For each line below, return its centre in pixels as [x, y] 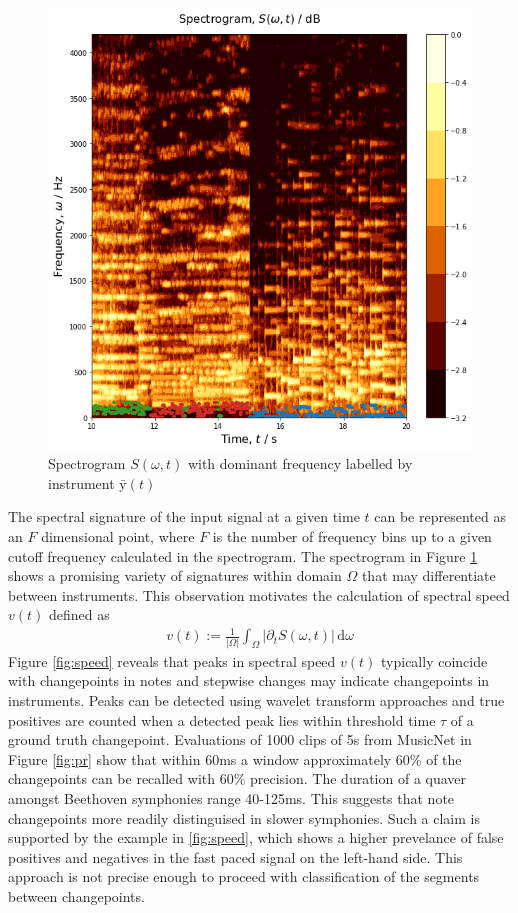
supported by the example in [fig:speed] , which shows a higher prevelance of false [256, 837]
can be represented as [440, 516]
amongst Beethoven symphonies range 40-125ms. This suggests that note [231, 797]
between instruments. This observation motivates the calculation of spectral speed [259, 594]
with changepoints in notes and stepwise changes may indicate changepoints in [249, 680]
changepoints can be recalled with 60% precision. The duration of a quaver [237, 778]
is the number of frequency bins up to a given [352, 535]
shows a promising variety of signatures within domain [175, 575]
